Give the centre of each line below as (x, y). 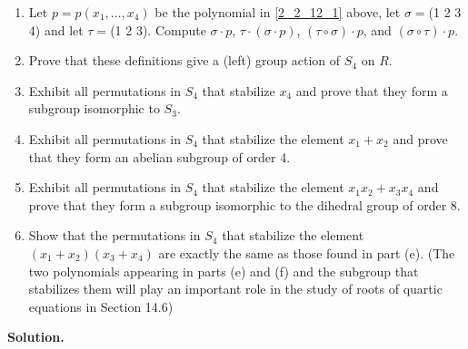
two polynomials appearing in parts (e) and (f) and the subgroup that (224, 271)
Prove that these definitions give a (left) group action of (184, 60)
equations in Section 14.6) (101, 306)
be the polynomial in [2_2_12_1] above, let (278, 12)
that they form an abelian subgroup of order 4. (159, 156)
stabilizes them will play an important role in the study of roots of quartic (235, 289)
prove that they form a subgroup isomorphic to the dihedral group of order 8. (244, 204)
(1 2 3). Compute (158, 29)
